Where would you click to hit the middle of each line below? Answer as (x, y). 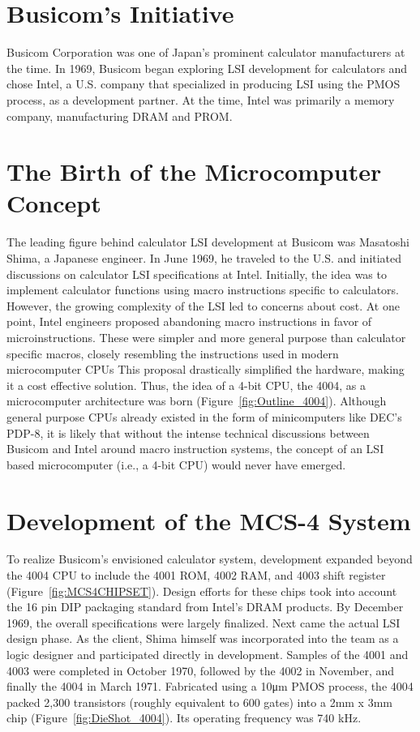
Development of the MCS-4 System (209, 520)
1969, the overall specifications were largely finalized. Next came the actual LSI (204, 622)
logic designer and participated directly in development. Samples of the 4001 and (208, 654)
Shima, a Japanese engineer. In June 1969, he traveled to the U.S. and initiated (204, 258)
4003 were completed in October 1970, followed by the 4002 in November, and (201, 670)
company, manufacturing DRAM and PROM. (120, 116)
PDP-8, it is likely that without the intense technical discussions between (188, 432)
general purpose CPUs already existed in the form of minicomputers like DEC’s (204, 416)
